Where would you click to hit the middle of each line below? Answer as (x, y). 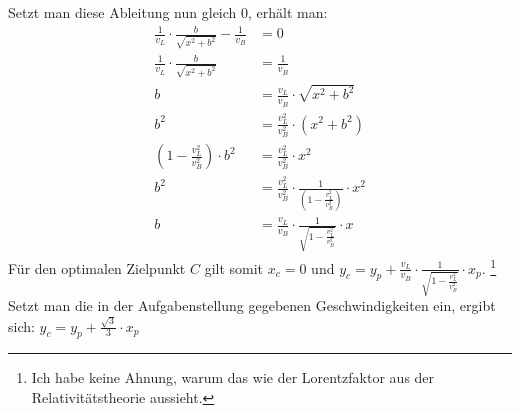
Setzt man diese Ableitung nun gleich (122, 12)
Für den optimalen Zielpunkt (97, 267)
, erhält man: (288, 12)
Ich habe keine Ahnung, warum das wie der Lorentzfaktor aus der (233, 377)
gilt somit (234, 267)
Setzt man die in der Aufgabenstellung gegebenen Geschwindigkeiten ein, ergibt (252, 305)
